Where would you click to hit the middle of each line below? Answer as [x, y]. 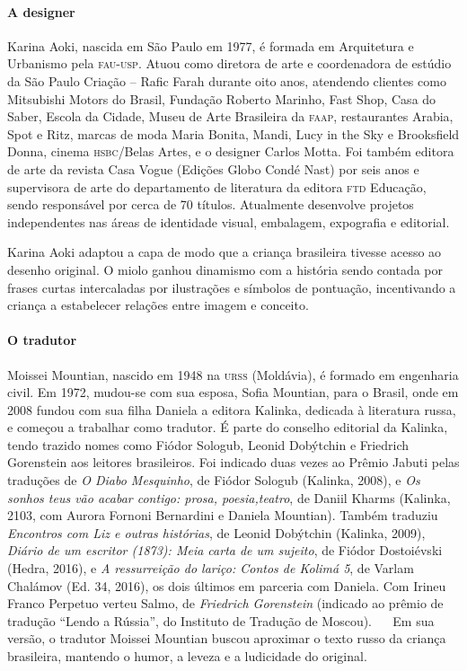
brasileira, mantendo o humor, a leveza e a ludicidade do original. [187, 656]
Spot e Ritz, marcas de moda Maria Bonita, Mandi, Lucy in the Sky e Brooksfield [233, 133]
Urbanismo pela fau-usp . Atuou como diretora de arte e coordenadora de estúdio [229, 63]
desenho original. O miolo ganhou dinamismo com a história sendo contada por [225, 269]
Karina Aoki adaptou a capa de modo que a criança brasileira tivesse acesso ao [225, 252]
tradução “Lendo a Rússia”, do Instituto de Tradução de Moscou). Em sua [221, 620]
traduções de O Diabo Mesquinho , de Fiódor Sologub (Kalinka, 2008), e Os [214, 480]
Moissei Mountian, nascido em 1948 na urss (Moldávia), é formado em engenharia [233, 374]
